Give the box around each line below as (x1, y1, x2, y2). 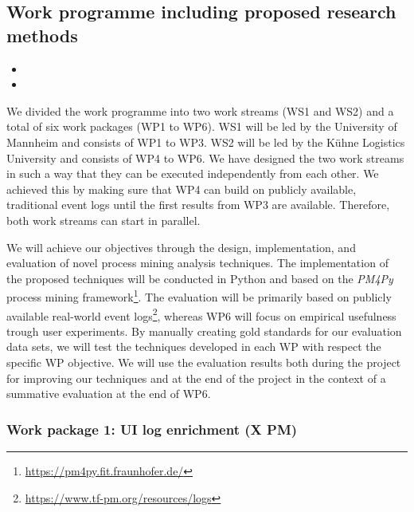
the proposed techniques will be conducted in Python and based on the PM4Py (6, 270, 393, 286)
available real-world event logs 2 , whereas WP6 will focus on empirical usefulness (6, 305, 396, 324)
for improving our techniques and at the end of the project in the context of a (6, 369, 386, 386)
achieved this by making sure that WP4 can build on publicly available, (6, 180, 357, 197)
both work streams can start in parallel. (6, 211, 201, 228)
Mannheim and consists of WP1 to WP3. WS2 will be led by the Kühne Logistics (6, 133, 405, 150)
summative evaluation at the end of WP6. (6, 385, 211, 402)
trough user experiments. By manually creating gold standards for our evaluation (6, 322, 402, 339)
